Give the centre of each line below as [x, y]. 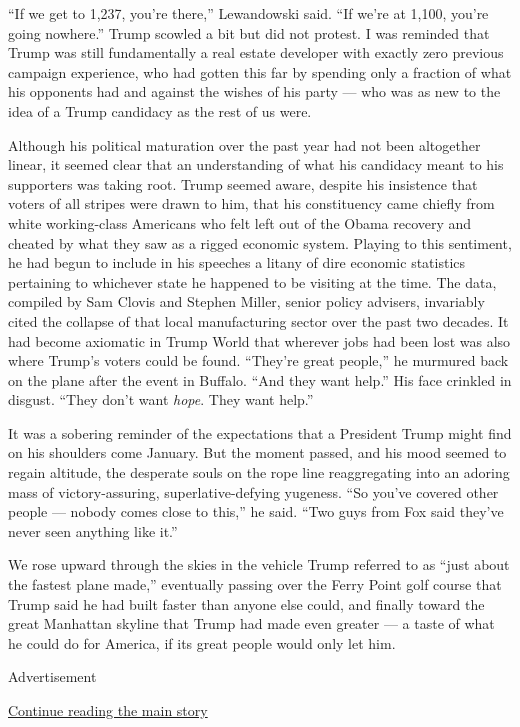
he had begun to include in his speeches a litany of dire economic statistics [237, 262]
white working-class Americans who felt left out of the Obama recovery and [240, 222]
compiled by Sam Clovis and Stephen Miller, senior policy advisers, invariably [246, 301]
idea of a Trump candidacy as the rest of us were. [160, 110]
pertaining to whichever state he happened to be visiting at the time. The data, [252, 281]
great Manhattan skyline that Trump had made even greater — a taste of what [251, 623]
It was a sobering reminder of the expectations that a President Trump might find [260, 432]
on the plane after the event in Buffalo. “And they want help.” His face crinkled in [260, 379]
